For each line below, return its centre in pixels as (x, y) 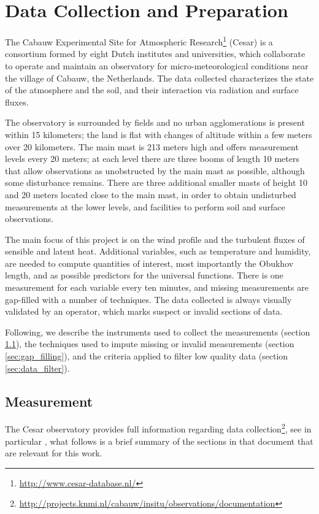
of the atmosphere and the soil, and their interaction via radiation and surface (152, 90)
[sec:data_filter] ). (37, 368)
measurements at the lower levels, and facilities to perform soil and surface (145, 206)
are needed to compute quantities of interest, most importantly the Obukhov (149, 263)
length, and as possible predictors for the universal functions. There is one (144, 275)
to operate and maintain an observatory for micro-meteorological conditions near (157, 65)
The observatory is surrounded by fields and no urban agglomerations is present (155, 122)
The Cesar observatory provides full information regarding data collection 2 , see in (158, 428)
